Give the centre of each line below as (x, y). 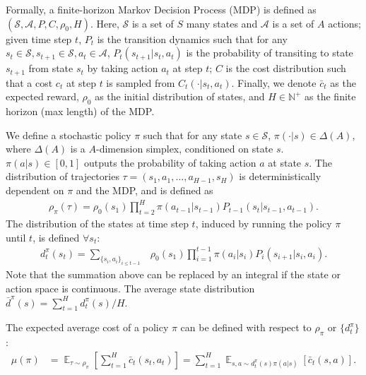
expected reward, (42, 96)
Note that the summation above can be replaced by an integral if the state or (173, 274)
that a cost (29, 82)
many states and (222, 23)
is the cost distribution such (286, 68)
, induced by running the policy (264, 223)
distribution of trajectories (63, 176)
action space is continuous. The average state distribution (130, 288)
